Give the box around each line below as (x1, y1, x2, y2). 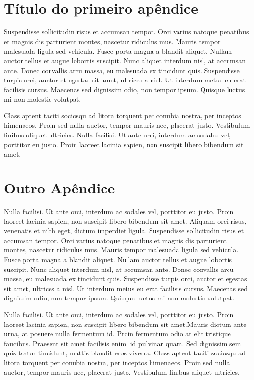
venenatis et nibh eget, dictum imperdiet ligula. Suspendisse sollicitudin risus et (4, 225, 244, 236)
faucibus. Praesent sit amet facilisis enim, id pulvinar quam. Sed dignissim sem (4, 338, 241, 348)
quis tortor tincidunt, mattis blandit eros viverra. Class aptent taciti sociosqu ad (4, 348, 246, 358)
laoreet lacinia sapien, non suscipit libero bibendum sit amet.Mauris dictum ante (4, 319, 247, 329)
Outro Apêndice (4, 178, 115, 198)
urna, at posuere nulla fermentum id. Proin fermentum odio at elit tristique (4, 328, 231, 339)
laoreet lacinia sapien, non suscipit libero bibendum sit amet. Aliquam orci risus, (4, 216, 247, 226)
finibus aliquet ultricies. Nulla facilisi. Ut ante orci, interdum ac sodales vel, (4, 130, 231, 140)
